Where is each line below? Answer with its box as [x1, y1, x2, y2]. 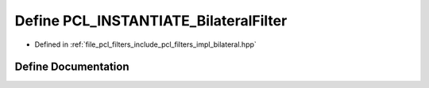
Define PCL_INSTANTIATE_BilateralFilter [14, 12, 288, 29]
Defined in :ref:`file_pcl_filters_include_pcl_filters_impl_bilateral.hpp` [34, 40, 257, 49]
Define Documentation [14, 60, 129, 74]
